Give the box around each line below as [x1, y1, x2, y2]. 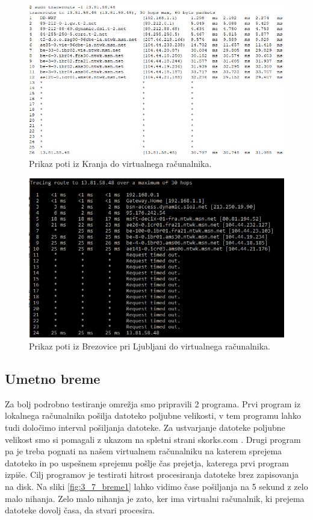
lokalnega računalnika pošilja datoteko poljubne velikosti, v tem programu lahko [5, 409, 301, 422]
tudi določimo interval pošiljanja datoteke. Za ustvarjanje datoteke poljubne [5, 421, 285, 433]
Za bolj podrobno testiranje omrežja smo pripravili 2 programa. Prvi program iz [5, 397, 301, 410]
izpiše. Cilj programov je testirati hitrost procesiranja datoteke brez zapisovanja [5, 468, 299, 481]
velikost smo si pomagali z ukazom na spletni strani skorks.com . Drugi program [5, 433, 301, 445]
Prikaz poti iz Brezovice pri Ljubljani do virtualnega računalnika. [29, 340, 271, 352]
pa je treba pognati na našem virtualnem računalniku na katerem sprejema [5, 445, 282, 457]
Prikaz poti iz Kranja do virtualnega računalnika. [29, 157, 212, 170]
